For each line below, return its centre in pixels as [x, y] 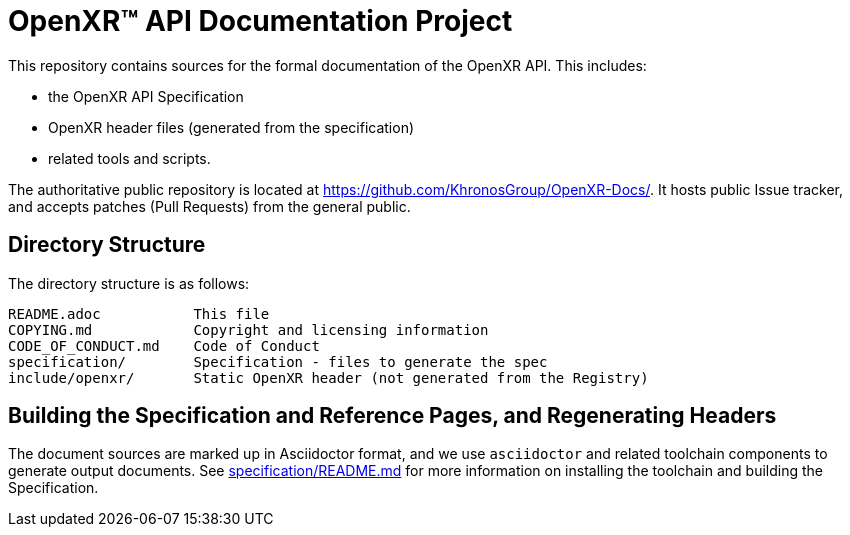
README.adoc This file [139, 313]
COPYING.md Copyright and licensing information [248, 329]
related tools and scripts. [129, 158]
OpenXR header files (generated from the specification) [231, 127]
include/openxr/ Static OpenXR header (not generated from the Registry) [328, 377]
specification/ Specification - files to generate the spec [278, 361]
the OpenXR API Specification [146, 96]
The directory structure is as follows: [129, 283]
